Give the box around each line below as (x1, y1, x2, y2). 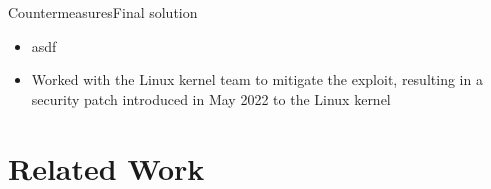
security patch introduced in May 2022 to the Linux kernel (31, 88, 391, 109)
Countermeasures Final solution (8, 2, 198, 22)
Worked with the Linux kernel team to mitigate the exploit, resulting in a (31, 69, 483, 90)
